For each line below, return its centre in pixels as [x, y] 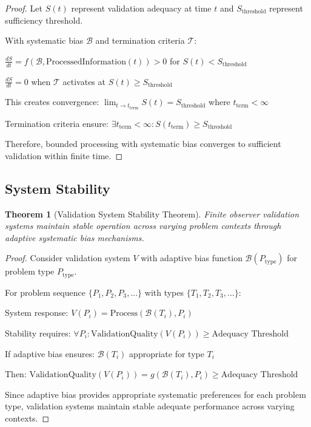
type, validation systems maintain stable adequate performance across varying [150, 406]
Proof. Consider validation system [68, 258]
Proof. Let [24, 8]
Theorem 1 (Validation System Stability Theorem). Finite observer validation [152, 213]
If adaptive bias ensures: [50, 353]
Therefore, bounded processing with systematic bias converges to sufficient [143, 144]
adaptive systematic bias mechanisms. [75, 237]
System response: [37, 313]
